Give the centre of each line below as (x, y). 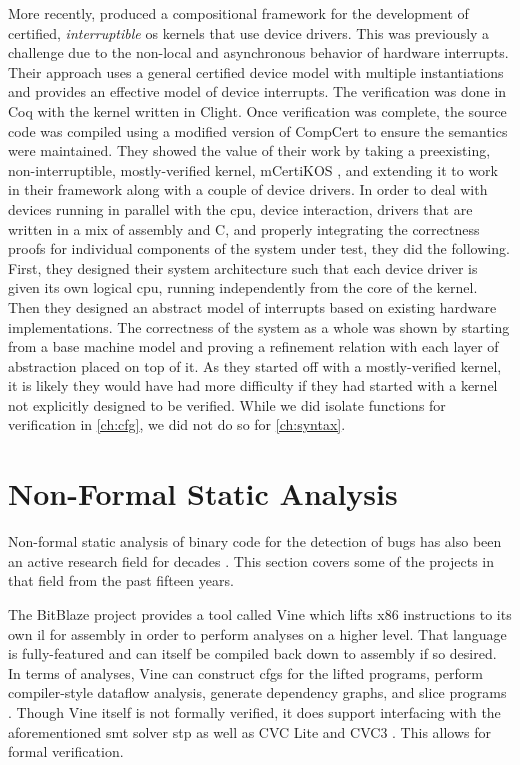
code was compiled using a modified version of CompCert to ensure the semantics (258, 130)
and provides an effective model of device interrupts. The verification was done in (257, 91)
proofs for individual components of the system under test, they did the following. (259, 248)
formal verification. (66, 751)
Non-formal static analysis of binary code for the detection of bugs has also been (255, 541)
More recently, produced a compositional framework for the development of (238, 13)
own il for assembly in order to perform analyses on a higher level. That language (257, 633)
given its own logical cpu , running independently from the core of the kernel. (243, 287)
